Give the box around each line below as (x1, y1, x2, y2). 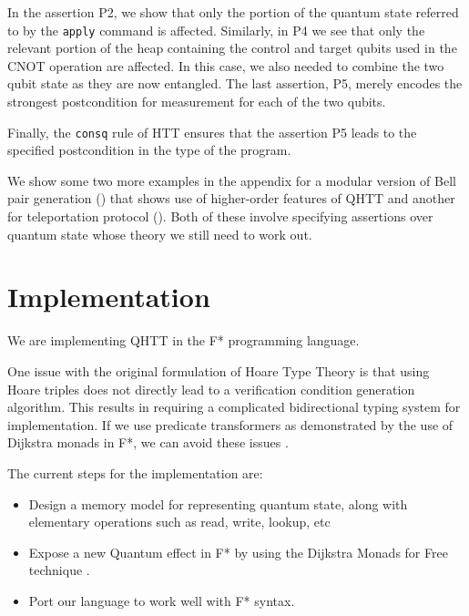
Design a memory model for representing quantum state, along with (28, 494, 408, 513)
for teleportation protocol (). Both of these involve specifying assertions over (7, 207, 433, 226)
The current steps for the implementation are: (7, 463, 263, 482)
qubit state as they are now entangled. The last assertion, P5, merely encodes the (7, 74, 463, 93)
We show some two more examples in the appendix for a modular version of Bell (7, 170, 456, 190)
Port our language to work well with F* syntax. (28, 590, 295, 610)
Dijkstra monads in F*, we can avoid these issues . (7, 433, 289, 452)
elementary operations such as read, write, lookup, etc (28, 512, 331, 531)
